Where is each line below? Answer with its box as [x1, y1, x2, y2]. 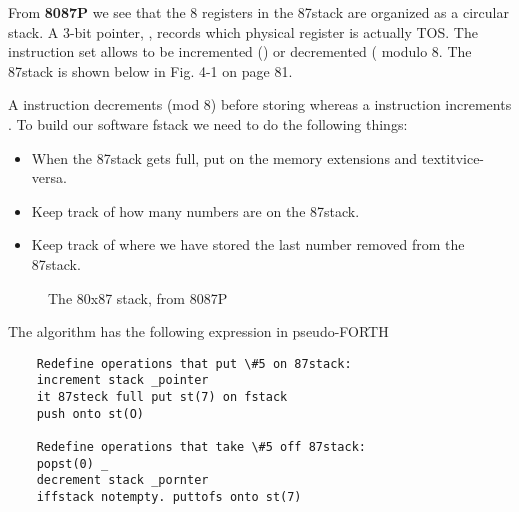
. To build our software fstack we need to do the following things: [8, 113, 408, 134]
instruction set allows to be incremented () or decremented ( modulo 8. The [8, 41, 472, 62]
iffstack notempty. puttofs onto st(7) [36, 489, 302, 504]
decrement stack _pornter [36, 473, 209, 488]
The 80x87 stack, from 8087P [48, 287, 228, 308]
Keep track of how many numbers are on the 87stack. [31, 200, 360, 221]
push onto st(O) [36, 406, 145, 421]
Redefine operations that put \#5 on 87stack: [36, 356, 352, 371]
